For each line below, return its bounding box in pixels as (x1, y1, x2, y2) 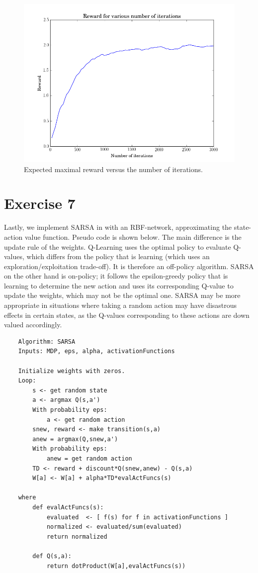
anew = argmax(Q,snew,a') (32, 435, 118, 443)
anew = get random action (46, 455, 132, 462)
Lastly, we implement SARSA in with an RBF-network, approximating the (4, 222, 232, 232)
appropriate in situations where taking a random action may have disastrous (4, 300, 237, 310)
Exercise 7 (4, 193, 76, 213)
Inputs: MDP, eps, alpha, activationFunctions (18, 348, 175, 355)
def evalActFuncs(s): (32, 503, 104, 511)
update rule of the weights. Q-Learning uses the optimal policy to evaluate (4, 241, 231, 252)
